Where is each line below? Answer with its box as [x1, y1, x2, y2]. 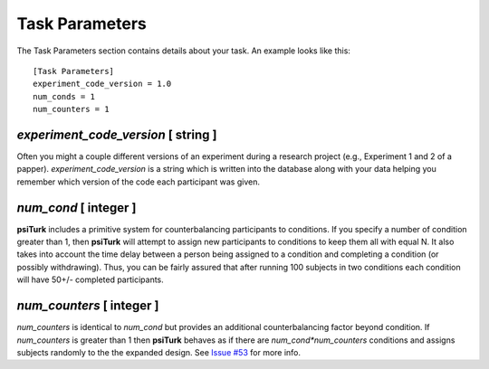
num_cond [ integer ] [16, 200, 137, 215]
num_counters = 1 [33, 104, 110, 115]
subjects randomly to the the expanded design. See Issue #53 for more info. [16, 346, 302, 357]
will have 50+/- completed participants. [16, 274, 165, 285]
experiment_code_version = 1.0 [33, 79, 172, 90]
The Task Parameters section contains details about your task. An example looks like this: [16, 45, 350, 56]
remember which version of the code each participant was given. [16, 176, 260, 187]
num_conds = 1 [33, 91, 95, 101]
